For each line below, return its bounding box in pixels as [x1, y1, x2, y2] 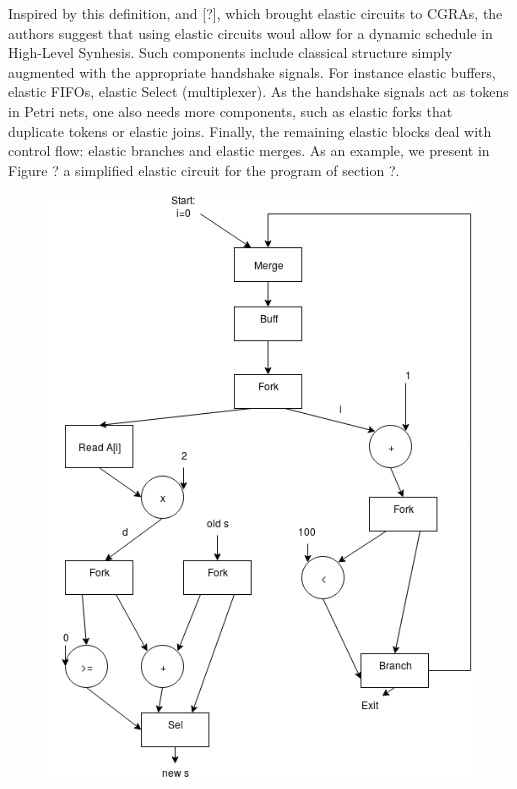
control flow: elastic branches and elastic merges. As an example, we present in [8, 140, 490, 161]
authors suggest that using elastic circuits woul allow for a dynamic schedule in [8, 22, 493, 43]
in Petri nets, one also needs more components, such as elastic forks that [8, 100, 453, 121]
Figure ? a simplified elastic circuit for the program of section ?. [8, 159, 400, 180]
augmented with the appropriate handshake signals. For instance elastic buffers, [8, 61, 496, 82]
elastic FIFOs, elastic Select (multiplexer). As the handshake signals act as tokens [8, 81, 509, 102]
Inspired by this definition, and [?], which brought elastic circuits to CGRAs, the [8, 3, 503, 23]
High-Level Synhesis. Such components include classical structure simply [8, 42, 453, 63]
